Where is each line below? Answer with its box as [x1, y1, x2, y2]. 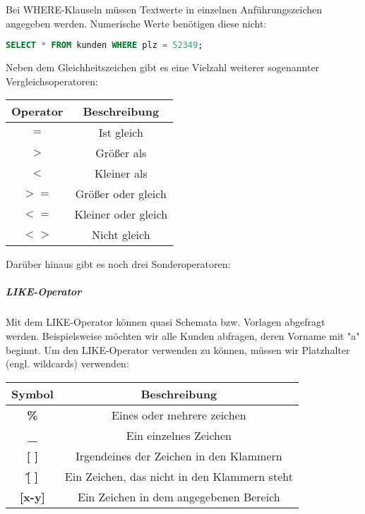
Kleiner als [94, 165, 148, 182]
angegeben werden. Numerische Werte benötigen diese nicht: [6, 16, 267, 30]
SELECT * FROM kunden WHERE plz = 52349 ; [6, 40, 203, 51]
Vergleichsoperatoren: [6, 73, 98, 88]
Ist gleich [98, 124, 143, 141]
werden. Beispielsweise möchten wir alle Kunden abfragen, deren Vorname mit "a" [6, 329, 360, 343]
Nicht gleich [91, 226, 150, 243]
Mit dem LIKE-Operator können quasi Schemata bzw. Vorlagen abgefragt [6, 314, 325, 329]
